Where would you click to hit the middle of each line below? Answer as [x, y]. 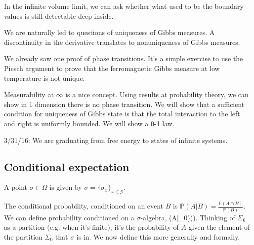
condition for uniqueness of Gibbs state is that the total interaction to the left [122, 114]
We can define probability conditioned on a [69, 217]
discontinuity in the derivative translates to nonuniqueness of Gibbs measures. [122, 42]
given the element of [219, 227]
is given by [66, 187]
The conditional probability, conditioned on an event [84, 206]
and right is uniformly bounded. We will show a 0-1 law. [89, 123]
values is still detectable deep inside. [59, 16]
